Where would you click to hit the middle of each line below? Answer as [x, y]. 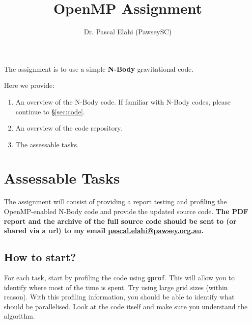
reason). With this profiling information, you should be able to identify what [119, 297]
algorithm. [20, 316]
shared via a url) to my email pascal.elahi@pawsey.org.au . [104, 230]
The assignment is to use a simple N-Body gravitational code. [99, 68]
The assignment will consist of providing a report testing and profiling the [115, 202]
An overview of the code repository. [69, 128]
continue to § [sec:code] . [50, 111]
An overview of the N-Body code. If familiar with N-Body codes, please [123, 101]
